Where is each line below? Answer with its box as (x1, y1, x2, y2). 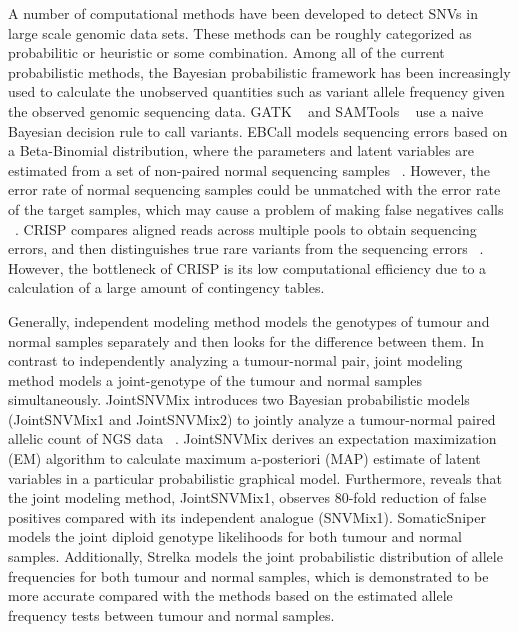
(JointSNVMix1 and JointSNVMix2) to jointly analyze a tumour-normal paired (8, 408, 496, 429)
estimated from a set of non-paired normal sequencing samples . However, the (8, 159, 490, 180)
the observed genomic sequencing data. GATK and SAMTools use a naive (8, 100, 484, 121)
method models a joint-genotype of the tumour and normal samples (8, 369, 423, 390)
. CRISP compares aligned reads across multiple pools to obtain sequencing (15, 218, 477, 239)
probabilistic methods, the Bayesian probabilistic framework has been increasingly (8, 61, 511, 82)
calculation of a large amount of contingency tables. (8, 277, 325, 298)
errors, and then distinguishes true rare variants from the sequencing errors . (8, 238, 484, 259)
